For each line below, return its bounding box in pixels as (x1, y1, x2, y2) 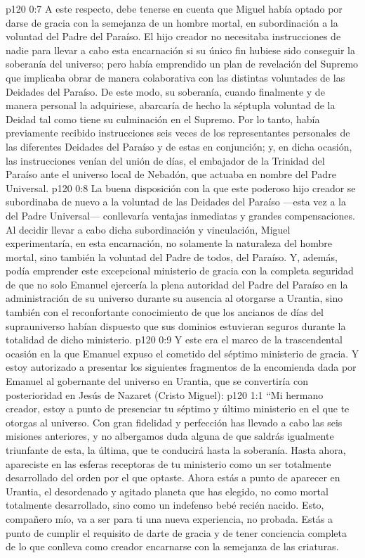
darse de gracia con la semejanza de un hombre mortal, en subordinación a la (6, 15, 338, 30)
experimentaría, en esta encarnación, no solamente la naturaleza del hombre (6, 236, 333, 251)
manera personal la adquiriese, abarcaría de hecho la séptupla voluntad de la (6, 98, 336, 113)
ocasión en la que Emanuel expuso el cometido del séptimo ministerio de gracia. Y (6, 345, 359, 360)
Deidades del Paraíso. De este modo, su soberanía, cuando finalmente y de (6, 84, 325, 99)
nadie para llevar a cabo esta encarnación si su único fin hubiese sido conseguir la (6, 42, 355, 57)
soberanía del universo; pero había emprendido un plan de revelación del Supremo (6, 56, 359, 71)
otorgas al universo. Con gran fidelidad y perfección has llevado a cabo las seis (6, 414, 343, 429)
